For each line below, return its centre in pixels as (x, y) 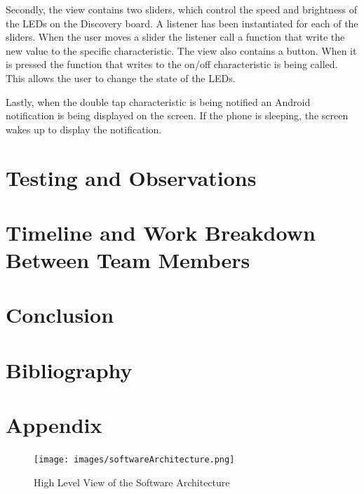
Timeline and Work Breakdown (161, 232)
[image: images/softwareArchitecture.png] (134, 460)
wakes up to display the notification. (84, 129)
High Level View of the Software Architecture (132, 482)
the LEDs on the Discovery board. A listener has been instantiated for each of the (182, 23)
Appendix (54, 425)
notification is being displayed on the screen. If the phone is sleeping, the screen (177, 115)
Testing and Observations (131, 177)
